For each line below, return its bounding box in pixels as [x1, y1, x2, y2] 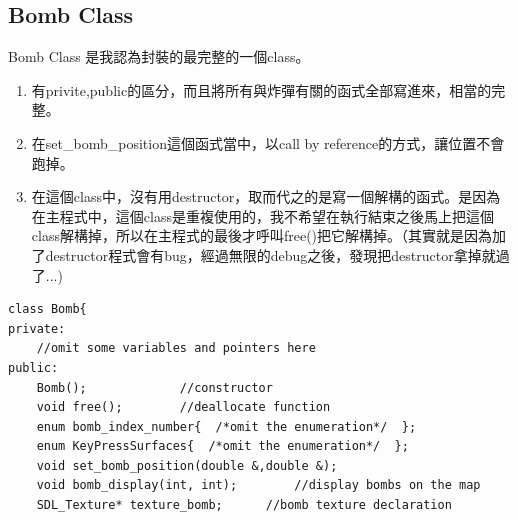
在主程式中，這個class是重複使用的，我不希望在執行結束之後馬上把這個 [31, 205, 494, 226]
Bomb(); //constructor [36, 380, 273, 395]
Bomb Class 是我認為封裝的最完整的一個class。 [8, 46, 310, 67]
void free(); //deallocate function [36, 400, 331, 415]
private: [8, 321, 66, 336]
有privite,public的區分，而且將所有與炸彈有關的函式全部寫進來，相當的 [31, 79, 492, 100]
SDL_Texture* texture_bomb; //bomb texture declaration [36, 498, 452, 513]
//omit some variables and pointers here [36, 341, 316, 356]
